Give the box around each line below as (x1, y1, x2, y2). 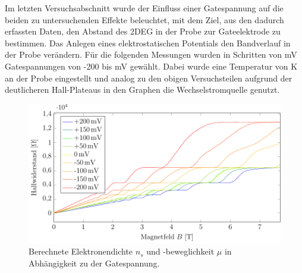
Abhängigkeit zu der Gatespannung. (29, 256, 160, 269)
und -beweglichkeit (146, 245, 215, 258)
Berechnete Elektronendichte (29, 245, 133, 258)
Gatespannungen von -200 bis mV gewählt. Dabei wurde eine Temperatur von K (5, 59, 298, 72)
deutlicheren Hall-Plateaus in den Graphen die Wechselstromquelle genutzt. (5, 83, 280, 96)
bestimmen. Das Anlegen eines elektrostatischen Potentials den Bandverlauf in (5, 36, 291, 49)
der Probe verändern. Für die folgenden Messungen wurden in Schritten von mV (5, 48, 297, 61)
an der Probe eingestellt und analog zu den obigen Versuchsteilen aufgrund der (5, 71, 292, 84)
